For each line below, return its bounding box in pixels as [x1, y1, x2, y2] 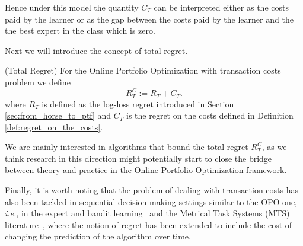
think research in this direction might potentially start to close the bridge [5, 152, 272, 164]
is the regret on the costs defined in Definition [126, 109, 294, 122]
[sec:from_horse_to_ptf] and [5, 109, 111, 122]
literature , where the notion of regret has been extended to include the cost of [5, 218, 292, 231]
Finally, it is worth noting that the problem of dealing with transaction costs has [5, 184, 299, 196]
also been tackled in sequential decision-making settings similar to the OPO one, [5, 195, 298, 207]
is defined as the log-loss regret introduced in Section [42, 97, 234, 110]
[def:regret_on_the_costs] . [5, 120, 103, 133]
